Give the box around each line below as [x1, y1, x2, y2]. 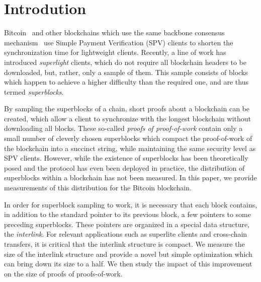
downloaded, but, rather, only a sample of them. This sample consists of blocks [4, 66, 248, 77]
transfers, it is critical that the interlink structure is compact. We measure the [4, 239, 245, 249]
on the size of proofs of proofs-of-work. [4, 268, 123, 278]
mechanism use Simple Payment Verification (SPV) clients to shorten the [4, 37, 233, 47]
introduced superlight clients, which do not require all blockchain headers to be [4, 56, 246, 67]
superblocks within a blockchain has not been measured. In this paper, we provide [4, 172, 257, 183]
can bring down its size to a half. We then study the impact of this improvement [4, 258, 252, 269]
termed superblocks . [4, 86, 64, 97]
